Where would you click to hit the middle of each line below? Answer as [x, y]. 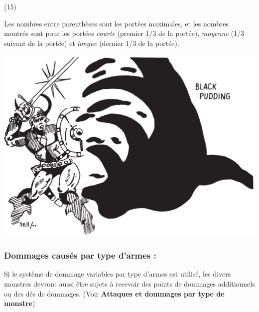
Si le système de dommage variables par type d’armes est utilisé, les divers [118, 274]
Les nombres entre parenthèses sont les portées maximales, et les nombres [116, 23]
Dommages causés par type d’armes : [80, 255]
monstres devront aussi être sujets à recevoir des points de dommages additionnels [129, 284]
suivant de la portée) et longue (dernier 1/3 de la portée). [92, 43]
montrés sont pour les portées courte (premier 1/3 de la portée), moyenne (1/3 [124, 33]
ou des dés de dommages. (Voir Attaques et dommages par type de [114, 293]
